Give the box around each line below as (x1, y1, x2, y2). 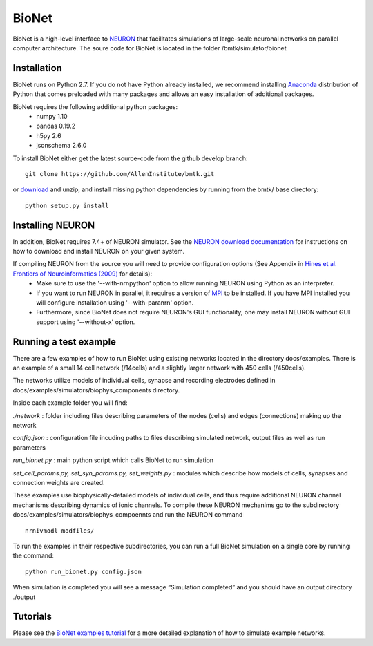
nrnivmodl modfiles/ (25, 526, 95, 535)
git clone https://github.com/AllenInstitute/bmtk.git (25, 170, 215, 178)
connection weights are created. (12, 478, 105, 486)
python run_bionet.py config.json (25, 567, 142, 576)
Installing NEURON (12, 219, 95, 231)
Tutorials (12, 611, 52, 623)
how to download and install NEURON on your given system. (12, 247, 185, 256)
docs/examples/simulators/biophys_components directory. (12, 386, 180, 394)
